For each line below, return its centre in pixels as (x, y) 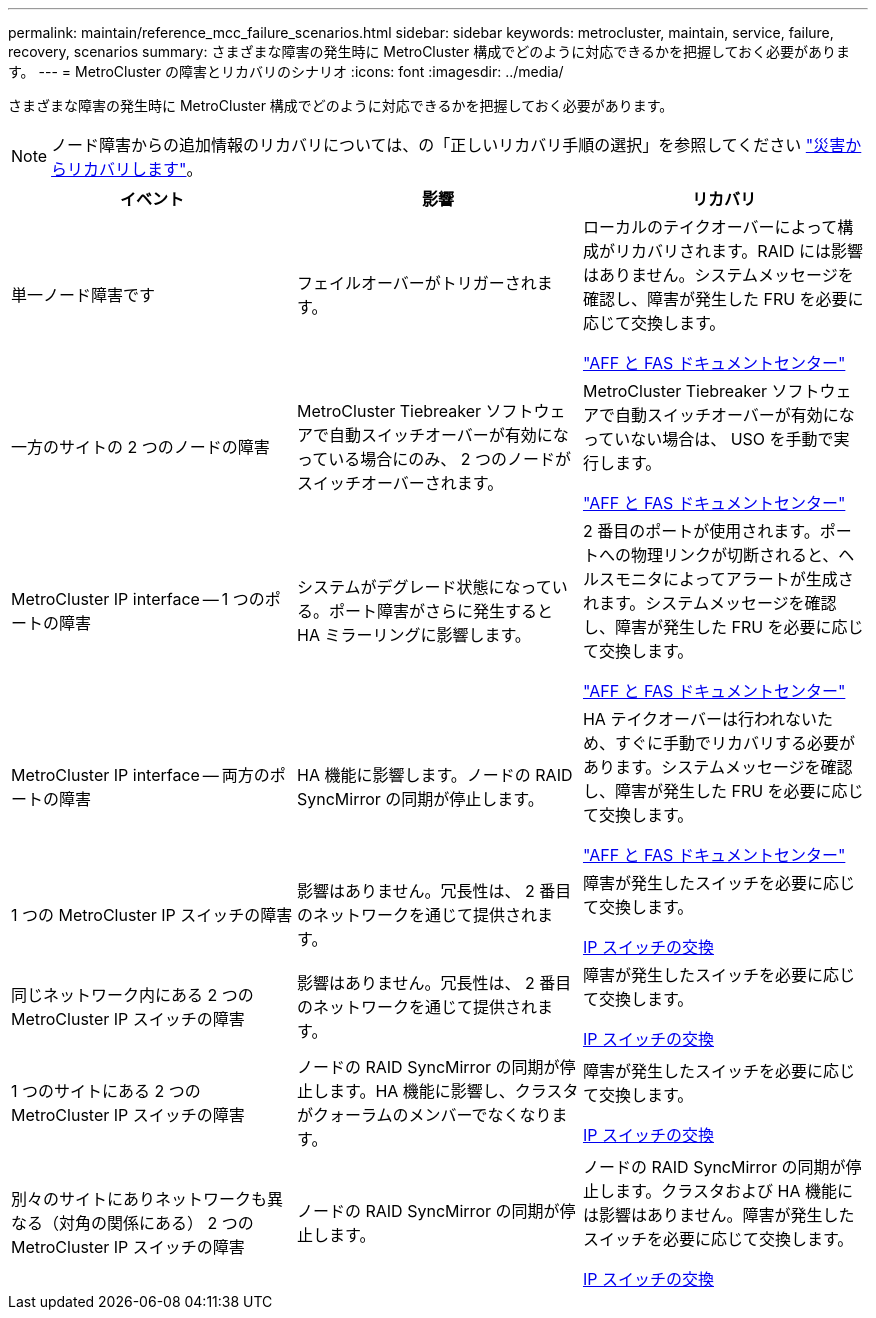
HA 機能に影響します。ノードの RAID (434, 775)
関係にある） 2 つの (180, 1223)
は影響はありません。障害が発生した (718, 1215)
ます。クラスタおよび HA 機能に (733, 1191)
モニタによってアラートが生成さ (734, 579)
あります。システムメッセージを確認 (717, 767)
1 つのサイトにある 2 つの (106, 1091)
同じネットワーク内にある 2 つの (132, 995)
